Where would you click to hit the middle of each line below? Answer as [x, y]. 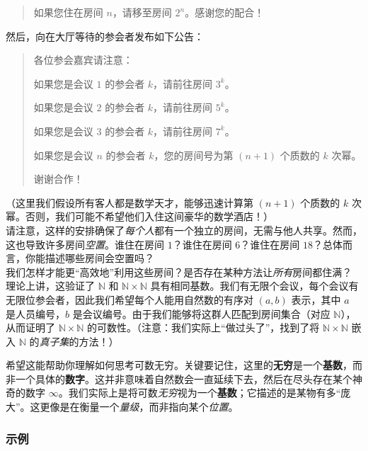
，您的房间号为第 [194, 155]
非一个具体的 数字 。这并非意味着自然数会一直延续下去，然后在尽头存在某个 [179, 378]
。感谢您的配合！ [225, 12]
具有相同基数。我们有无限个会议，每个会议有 [254, 286]
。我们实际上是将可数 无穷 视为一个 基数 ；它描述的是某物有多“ [200, 393]
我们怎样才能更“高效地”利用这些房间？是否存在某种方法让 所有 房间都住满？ [179, 272]
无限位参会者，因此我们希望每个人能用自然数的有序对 [130, 299]
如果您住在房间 [68, 12]
